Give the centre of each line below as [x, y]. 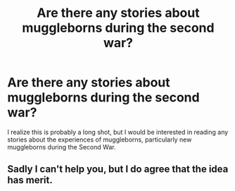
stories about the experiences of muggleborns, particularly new [100, 140]
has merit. [30, 180]
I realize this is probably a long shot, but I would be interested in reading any [118, 132]
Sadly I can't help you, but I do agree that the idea [118, 170]
